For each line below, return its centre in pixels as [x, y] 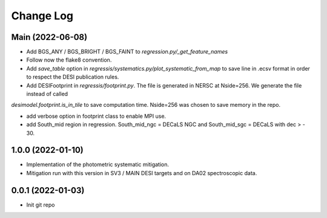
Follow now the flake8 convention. [69, 60]
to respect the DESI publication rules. [73, 77]
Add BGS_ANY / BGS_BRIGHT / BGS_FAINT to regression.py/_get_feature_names [127, 52]
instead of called [47, 94]
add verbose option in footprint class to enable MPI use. [96, 116]
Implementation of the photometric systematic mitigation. [98, 165]
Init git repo [41, 205]
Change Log [42, 16]
